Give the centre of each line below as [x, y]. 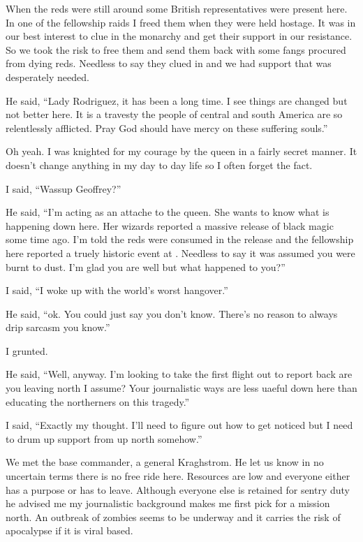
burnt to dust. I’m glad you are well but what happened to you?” [146, 266]
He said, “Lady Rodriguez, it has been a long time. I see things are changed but [177, 100]
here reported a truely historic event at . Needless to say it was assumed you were [180, 252]
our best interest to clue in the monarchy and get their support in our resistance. [179, 36]
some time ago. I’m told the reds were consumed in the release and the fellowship [180, 239]
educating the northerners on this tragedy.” [98, 401]
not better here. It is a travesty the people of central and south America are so [174, 114]
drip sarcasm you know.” [58, 327]
